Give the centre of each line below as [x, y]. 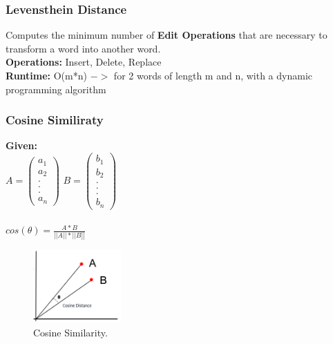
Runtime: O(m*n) [46, 75]
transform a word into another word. [83, 48]
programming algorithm [56, 89]
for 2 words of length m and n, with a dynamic [213, 75]
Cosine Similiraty [55, 120]
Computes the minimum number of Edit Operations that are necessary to [166, 35]
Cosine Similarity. [70, 332]
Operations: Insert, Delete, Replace [84, 62]
